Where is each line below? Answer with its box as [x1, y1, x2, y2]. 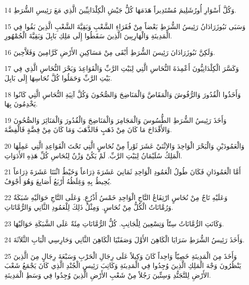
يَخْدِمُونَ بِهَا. [4, 99, 38, 109]
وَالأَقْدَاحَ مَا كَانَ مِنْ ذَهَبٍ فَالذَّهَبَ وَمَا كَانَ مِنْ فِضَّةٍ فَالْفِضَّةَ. [4, 124, 172, 134]
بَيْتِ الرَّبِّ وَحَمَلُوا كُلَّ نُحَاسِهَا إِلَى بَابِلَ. [4, 72, 112, 83]
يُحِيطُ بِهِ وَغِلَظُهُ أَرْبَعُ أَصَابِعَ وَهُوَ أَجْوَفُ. [4, 176, 112, 186]
